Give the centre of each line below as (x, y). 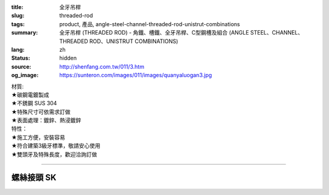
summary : (25, 33)
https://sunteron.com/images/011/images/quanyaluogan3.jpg (136, 75)
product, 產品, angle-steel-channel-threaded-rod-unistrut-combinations (150, 24)
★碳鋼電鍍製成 (30, 95)
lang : (18, 49)
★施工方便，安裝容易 (38, 137)
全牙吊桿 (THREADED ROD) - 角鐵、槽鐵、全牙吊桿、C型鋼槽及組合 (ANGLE (154, 33)
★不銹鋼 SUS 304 (34, 103)
